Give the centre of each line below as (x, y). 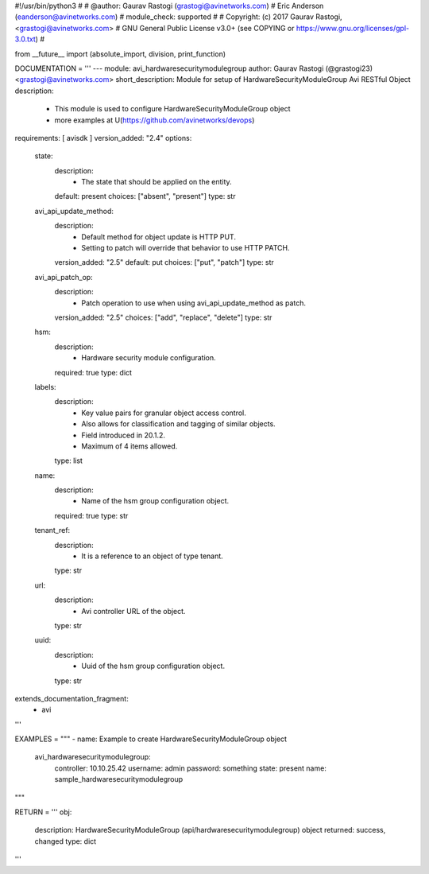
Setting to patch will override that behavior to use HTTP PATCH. (186, 248)
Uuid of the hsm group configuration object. (153, 666)
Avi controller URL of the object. (133, 611)
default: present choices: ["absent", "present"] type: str (145, 196)
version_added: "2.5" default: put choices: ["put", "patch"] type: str (164, 262)
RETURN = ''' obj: (43, 812)
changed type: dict (66, 841)
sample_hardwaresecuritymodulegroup (119, 779)
